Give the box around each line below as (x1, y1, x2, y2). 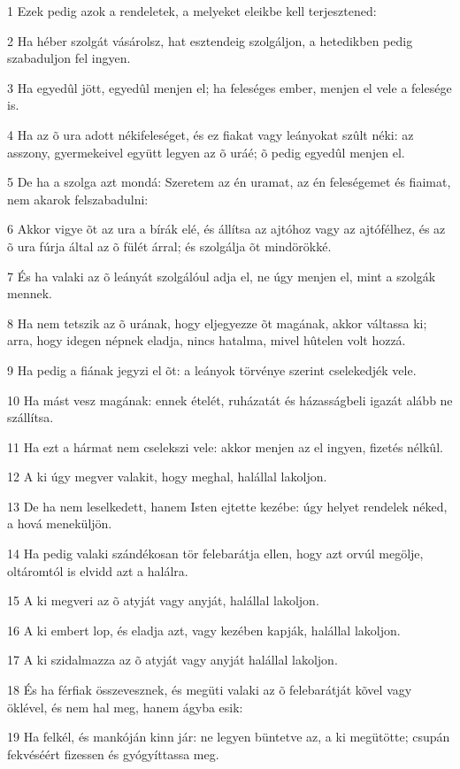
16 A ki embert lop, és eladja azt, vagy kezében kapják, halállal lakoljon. (7, 620, 401, 639)
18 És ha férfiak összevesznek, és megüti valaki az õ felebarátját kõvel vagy (7, 681, 412, 699)
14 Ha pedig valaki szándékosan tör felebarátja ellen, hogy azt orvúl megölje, (7, 544, 424, 563)
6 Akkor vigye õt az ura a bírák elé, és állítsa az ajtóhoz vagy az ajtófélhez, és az (7, 219, 446, 238)
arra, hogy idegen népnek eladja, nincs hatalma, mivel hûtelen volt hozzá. (7, 331, 406, 350)
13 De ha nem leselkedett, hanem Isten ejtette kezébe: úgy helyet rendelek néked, (7, 496, 448, 515)
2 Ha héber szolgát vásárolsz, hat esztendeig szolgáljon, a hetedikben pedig (7, 31, 413, 50)
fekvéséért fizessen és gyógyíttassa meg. (7, 744, 219, 763)
